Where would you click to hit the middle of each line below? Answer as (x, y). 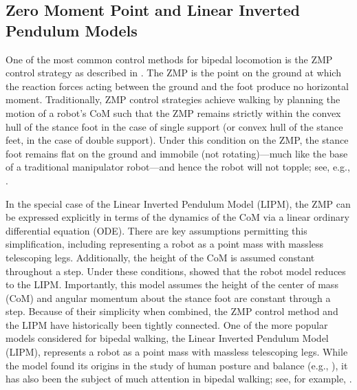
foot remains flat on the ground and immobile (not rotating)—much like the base (177, 153)
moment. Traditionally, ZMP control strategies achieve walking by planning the (173, 99)
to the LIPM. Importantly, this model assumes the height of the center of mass (172, 284)
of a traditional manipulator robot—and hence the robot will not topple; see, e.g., (178, 167)
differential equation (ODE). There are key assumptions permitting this (156, 230)
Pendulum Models (72, 30)
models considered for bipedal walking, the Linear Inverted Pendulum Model (167, 338)
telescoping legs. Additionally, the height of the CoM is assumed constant (160, 257)
